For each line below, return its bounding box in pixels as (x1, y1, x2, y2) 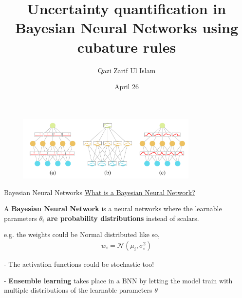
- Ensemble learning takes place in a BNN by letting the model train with (4, 275, 233, 285)
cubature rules (77, 37, 176, 57)
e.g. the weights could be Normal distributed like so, (4, 229, 160, 239)
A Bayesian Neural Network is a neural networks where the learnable (4, 203, 222, 214)
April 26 (114, 81, 139, 92)
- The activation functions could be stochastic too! (4, 258, 154, 269)
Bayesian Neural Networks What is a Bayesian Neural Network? (4, 187, 195, 197)
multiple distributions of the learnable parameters (4, 285, 152, 295)
